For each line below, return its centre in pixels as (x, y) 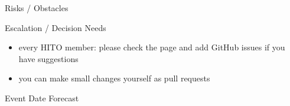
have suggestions (48, 58)
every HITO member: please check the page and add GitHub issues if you (152, 47)
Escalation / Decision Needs (56, 27)
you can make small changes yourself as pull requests (114, 78)
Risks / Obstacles (37, 8)
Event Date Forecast (42, 98)
